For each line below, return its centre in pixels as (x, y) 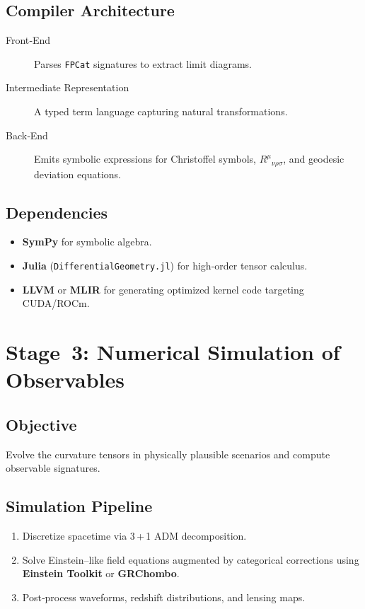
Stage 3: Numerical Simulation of (173, 352)
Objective (41, 424)
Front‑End (28, 40)
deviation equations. (77, 174)
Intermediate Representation (68, 87)
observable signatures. (53, 468)
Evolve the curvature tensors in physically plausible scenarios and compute (168, 454)
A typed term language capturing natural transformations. (161, 111)
